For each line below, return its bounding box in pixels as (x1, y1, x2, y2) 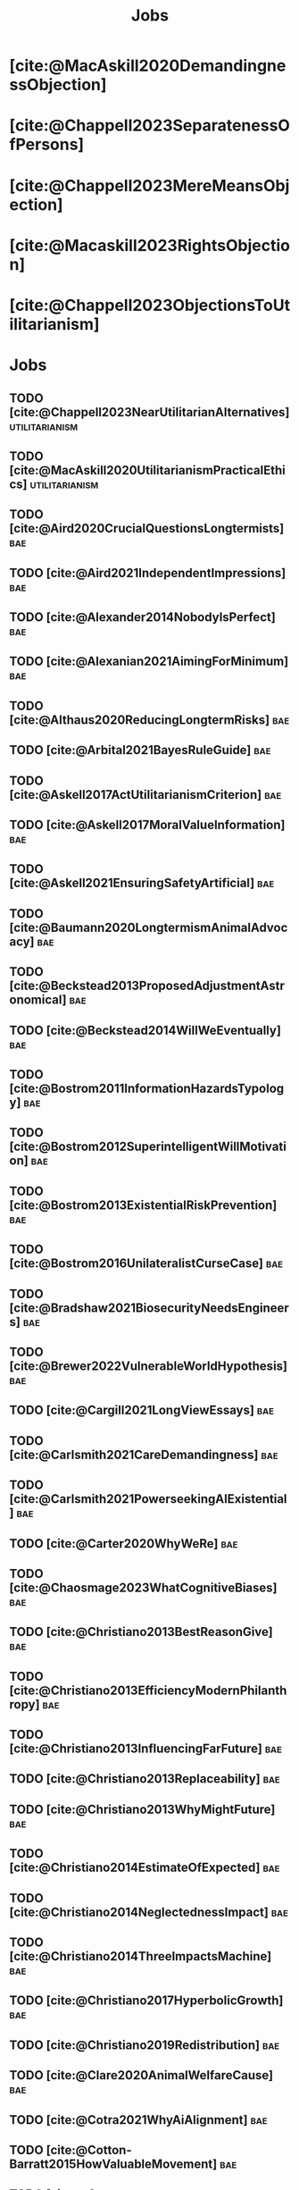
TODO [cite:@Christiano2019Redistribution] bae (9, 2037, 279, 2052)
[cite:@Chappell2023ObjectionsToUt (9, 295, 291, 315)
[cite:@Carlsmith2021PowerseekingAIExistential (9, 1491, 287, 1506)
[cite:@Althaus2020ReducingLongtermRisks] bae (9, 712, 290, 727)
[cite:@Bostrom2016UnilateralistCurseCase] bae (9, 1256, 284, 1271)
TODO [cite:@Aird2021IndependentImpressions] (9, 565, 287, 581)
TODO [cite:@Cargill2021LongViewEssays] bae (9, 1403, 275, 1418)
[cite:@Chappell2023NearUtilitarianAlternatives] (9, 404, 290, 420)
